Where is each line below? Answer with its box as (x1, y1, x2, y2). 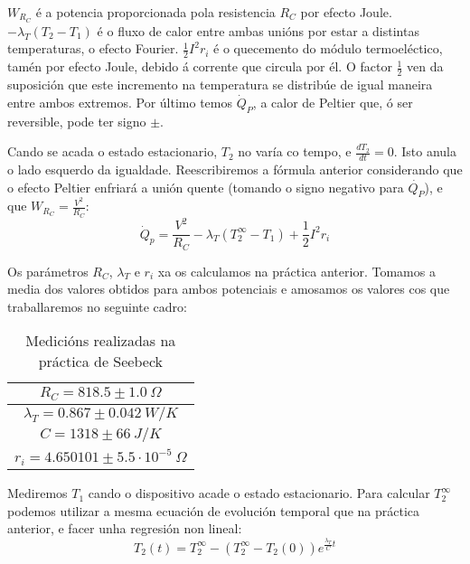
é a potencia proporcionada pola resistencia (35, 3, 276, 21)
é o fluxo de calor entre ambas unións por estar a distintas (97, 21, 419, 40)
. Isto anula (393, 142, 456, 161)
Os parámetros (7, 261, 89, 280)
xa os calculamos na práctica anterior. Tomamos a (157, 261, 436, 280)
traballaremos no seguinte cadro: (7, 296, 187, 315)
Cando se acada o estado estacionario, (7, 142, 218, 161)
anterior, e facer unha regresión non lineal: (7, 519, 242, 538)
